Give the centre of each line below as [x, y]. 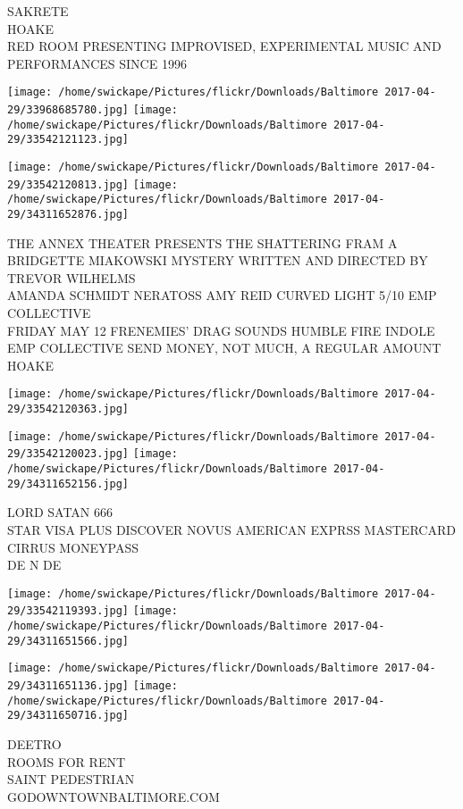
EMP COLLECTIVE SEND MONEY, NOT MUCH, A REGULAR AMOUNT [224, 348]
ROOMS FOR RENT [67, 761]
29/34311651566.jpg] [68, 641]
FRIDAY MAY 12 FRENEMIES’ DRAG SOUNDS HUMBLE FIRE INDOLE [221, 330]
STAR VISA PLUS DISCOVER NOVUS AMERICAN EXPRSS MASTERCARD [231, 529]
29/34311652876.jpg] [68, 214]
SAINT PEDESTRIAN [71, 779]
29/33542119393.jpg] [68, 611]
